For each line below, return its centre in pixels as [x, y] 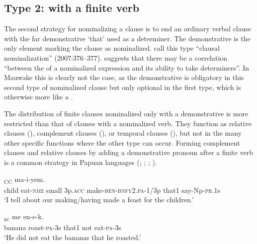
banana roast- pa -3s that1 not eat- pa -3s [63, 227]
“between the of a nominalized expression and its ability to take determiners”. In [127, 67]
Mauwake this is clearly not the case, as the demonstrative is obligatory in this [124, 77]
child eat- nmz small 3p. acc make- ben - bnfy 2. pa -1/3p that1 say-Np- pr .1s [112, 190]
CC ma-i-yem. [25, 179]
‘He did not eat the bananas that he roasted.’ [73, 237]
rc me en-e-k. [24, 217]
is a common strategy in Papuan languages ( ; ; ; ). [81, 162]
